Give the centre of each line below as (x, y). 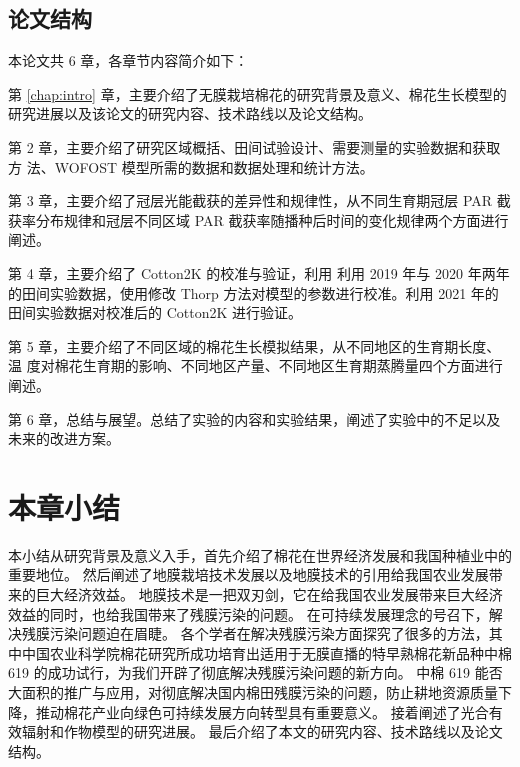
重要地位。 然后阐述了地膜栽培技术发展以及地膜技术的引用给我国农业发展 (248, 574)
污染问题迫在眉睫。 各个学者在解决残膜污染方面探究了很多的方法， (269, 633)
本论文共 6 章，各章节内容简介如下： (128, 60)
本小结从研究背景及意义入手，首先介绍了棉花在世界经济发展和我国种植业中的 (260, 554)
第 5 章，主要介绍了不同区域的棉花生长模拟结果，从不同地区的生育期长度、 (254, 345)
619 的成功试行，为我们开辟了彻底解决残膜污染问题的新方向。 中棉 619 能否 (255, 672)
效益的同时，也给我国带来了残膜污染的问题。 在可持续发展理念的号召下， (248, 613)
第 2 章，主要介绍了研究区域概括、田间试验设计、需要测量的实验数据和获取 (254, 146)
